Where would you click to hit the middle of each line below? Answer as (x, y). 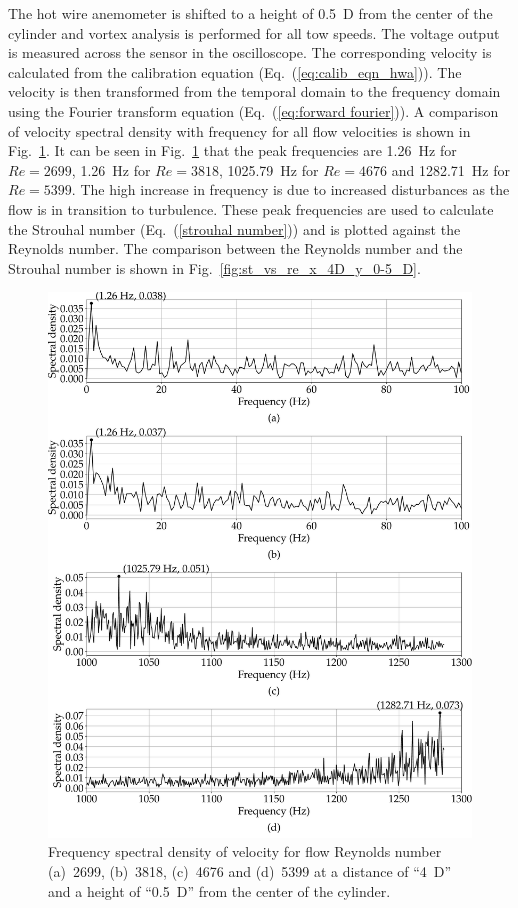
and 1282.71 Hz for (450, 169)
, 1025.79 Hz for (268, 169)
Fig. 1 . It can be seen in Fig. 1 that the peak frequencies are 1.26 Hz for (232, 150)
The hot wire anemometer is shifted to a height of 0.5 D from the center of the (250, 13)
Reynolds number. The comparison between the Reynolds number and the (235, 248)
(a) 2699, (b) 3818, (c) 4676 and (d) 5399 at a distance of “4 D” (250, 870)
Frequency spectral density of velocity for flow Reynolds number (245, 851)
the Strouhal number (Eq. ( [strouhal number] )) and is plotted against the (234, 228)
